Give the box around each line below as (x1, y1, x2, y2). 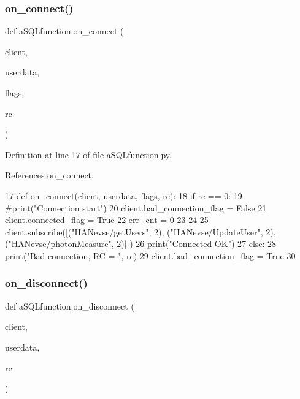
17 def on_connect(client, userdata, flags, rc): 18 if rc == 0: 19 (5, 189, 242, 202)
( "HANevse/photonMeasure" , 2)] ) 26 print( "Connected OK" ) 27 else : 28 (5, 237, 277, 250)
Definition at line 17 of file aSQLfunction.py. (5, 148, 172, 161)
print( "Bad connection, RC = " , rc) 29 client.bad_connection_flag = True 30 (5, 249, 296, 262)
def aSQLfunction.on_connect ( (5, 25, 124, 37)
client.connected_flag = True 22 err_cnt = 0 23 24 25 (5, 213, 209, 226)
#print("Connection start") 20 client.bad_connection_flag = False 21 (5, 201, 267, 214)
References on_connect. (5, 169, 94, 181)
